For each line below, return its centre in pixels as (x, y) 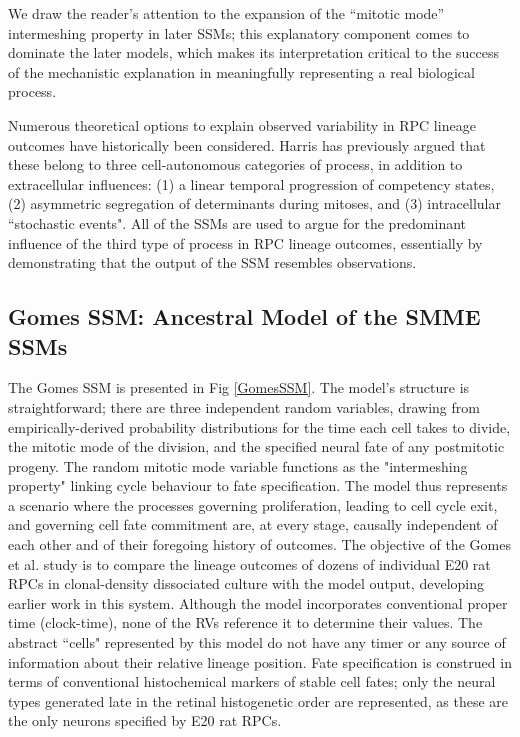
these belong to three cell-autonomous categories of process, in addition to (235, 164)
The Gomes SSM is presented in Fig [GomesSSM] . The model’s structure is (239, 387)
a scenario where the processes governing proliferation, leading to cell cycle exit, (253, 504)
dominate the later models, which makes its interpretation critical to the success (253, 52)
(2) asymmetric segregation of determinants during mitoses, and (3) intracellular (254, 203)
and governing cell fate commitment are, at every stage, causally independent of (253, 524)
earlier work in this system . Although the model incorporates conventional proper (258, 602)
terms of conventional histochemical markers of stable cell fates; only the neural (252, 681)
